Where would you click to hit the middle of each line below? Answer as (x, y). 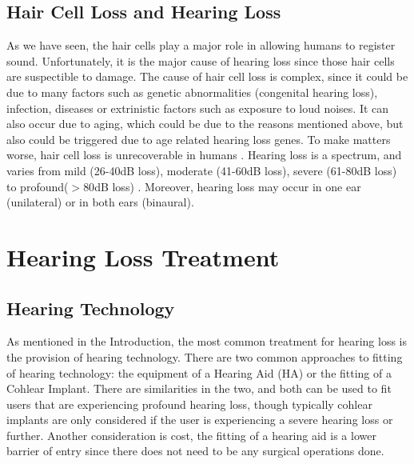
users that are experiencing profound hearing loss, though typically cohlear (189, 404)
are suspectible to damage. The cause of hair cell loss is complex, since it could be (207, 76)
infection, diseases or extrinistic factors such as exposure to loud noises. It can (198, 108)
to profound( (38, 186)
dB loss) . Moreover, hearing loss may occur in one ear (228, 186)
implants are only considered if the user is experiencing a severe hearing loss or (200, 420)
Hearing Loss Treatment (143, 256)
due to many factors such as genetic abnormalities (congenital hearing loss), (192, 92)
